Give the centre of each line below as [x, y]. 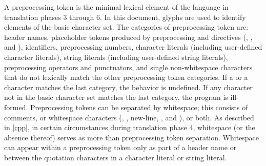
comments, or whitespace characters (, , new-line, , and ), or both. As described [129, 117]
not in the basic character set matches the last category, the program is [116, 97]
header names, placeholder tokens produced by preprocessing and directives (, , [128, 37]
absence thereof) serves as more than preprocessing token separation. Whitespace [132, 137]
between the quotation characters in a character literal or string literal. [116, 157]
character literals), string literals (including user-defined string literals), [116, 57]
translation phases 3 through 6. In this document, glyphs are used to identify [125, 17]
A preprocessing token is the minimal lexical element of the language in [116, 7]
